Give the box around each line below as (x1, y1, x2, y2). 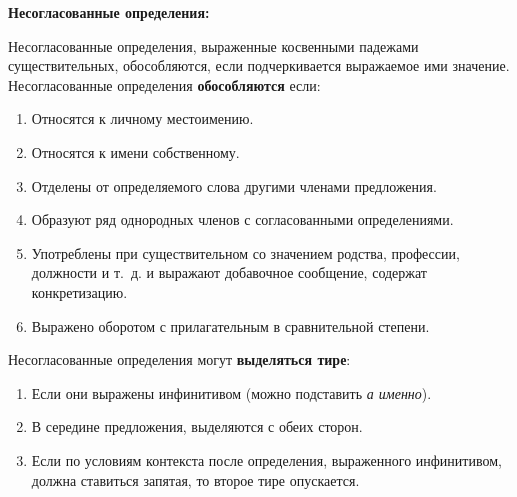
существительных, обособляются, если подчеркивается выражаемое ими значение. (8, 55, 510, 76)
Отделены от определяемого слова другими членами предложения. (31, 175, 437, 196)
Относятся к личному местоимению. (31, 108, 254, 129)
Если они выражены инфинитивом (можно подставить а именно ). (31, 382, 432, 403)
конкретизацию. (31, 281, 128, 302)
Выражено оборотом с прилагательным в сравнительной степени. (31, 315, 430, 336)
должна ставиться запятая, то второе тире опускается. (31, 469, 360, 490)
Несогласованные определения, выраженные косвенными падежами (8, 35, 419, 56)
